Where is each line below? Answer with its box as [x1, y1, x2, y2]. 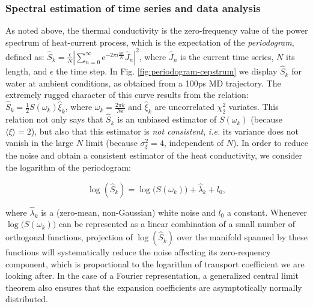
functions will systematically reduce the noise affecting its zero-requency [5, 246, 271, 258]
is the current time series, [180, 50, 274, 62]
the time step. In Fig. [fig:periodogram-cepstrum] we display [56, 65, 278, 78]
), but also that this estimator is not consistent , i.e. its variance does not [31, 124, 299, 137]
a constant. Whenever [226, 205, 308, 218]
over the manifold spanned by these [177, 231, 308, 243]
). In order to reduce [233, 136, 308, 149]
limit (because [85, 136, 138, 149]
